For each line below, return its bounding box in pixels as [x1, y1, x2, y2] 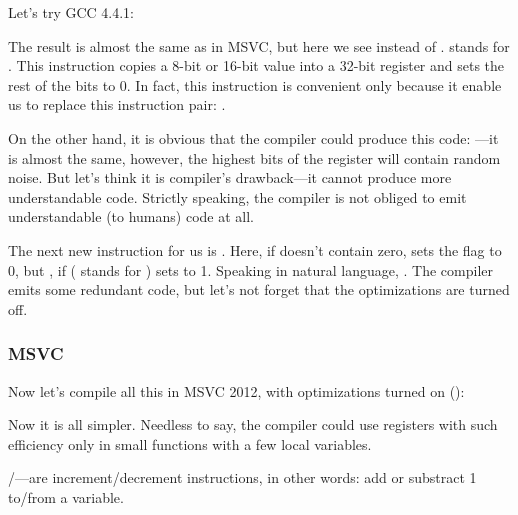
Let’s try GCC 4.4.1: [8, 2, 135, 22]
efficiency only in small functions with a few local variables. [8, 433, 372, 454]
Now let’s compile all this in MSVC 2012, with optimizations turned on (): [8, 380, 465, 401]
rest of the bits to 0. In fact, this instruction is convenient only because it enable [8, 74, 502, 95]
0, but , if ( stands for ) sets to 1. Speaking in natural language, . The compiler [8, 259, 494, 280]
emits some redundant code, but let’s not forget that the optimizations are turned [8, 279, 510, 300]
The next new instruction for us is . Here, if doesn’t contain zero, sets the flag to [8, 239, 502, 260]
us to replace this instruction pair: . [8, 94, 226, 115]
